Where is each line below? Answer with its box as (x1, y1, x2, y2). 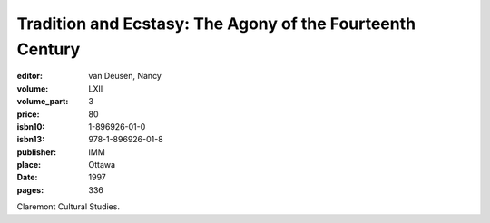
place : (16, 160, 42, 170)
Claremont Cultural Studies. (16, 201, 120, 212)
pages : (16, 184, 44, 195)
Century (16, 39, 81, 59)
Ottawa (88, 160, 116, 170)
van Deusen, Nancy (88, 71, 162, 82)
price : (16, 109, 40, 120)
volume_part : (16, 96, 69, 107)
